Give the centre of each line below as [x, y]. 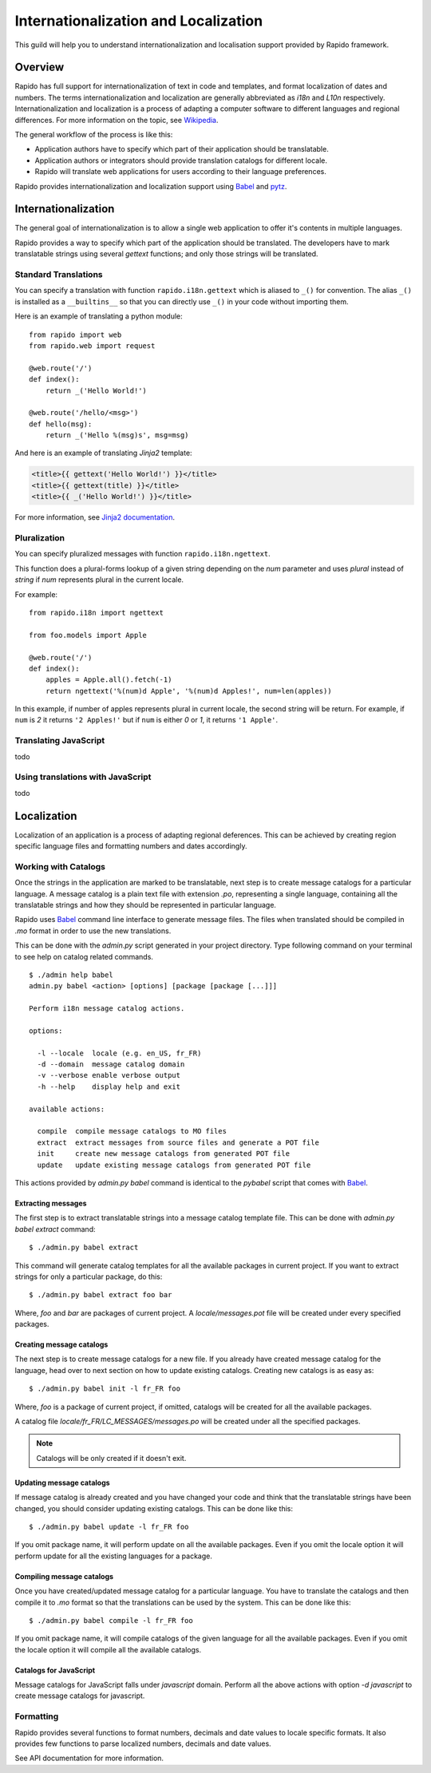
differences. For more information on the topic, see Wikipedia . [117, 120]
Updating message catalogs [63, 1482]
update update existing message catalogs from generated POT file [174, 1165]
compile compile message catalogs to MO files [132, 1131]
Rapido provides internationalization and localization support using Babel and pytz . [151, 186]
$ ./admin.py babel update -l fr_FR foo [109, 1526]
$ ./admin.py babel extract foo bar [101, 1295]
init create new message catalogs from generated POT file [164, 1154]
